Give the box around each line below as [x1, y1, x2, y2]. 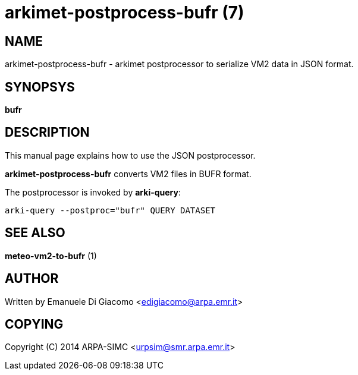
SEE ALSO [5, 225, 65, 241]
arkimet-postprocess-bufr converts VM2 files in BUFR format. [5, 168, 252, 179]
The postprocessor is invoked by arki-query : [5, 187, 181, 197]
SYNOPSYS [5, 79, 75, 94]
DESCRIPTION [5, 125, 90, 140]
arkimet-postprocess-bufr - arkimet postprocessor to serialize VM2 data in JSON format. [5, 59, 354, 70]
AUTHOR [5, 271, 59, 286]
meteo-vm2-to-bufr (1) [5, 250, 97, 261]
